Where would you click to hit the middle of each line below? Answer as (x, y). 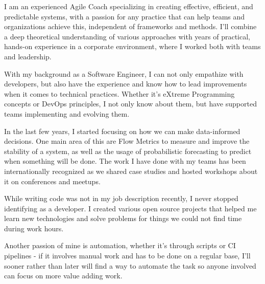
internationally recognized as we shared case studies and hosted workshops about (131, 171)
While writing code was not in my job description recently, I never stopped (121, 198)
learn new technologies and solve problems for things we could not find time (123, 218)
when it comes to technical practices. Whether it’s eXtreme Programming (119, 93)
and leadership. (28, 56)
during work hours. (34, 228)
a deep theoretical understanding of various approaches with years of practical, (127, 36)
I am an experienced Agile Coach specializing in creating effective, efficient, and (129, 6)
